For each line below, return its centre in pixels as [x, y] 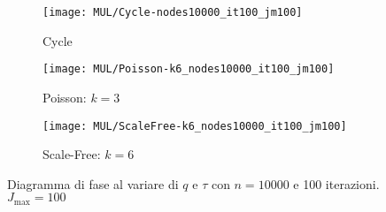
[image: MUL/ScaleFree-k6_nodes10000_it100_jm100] [195, 126]
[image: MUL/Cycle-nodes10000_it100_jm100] [173, 12]
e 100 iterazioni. [336, 183]
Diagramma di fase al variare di [93, 183]
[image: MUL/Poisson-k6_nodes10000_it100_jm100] [189, 69]
